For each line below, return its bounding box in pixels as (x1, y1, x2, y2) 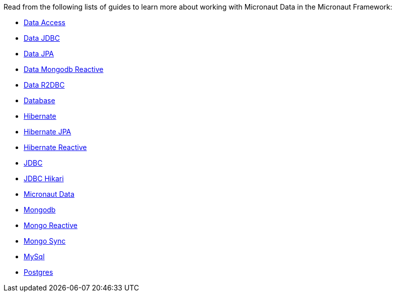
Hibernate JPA (24, 127, 71, 136)
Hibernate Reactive (24, 143, 87, 152)
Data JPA (24, 49, 54, 58)
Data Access (24, 18, 66, 27)
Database (24, 96, 55, 105)
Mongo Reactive (24, 221, 77, 230)
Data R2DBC (24, 81, 65, 89)
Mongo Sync (24, 237, 66, 245)
